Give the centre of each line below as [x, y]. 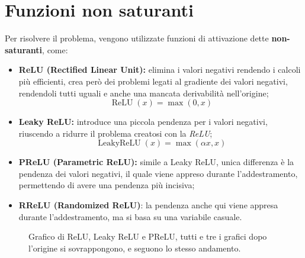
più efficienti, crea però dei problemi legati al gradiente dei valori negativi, [153, 81]
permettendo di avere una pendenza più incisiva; [107, 185]
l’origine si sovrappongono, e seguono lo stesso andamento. [135, 248]
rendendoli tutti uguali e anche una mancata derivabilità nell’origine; [144, 93]
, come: [55, 49]
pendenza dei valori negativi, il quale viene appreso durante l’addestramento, [158, 173]
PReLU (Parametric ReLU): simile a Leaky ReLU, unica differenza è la [156, 162]
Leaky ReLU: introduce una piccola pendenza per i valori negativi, [143, 122]
